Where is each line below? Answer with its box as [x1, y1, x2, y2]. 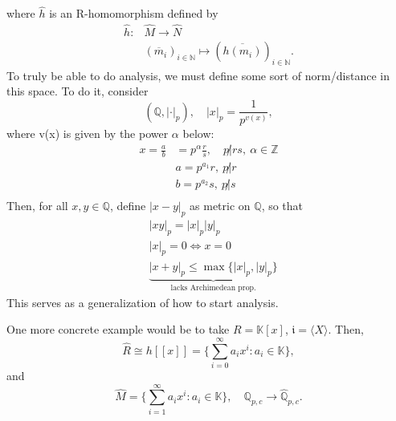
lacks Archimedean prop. [170, 284, 256, 293]
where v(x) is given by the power [6, 125, 169, 142]
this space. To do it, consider [6, 83, 149, 99]
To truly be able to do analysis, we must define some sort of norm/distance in [6, 67, 390, 83]
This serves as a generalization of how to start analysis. [6, 293, 279, 310]
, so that [261, 197, 304, 214]
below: [182, 125, 214, 142]
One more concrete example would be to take [6, 321, 230, 338]
